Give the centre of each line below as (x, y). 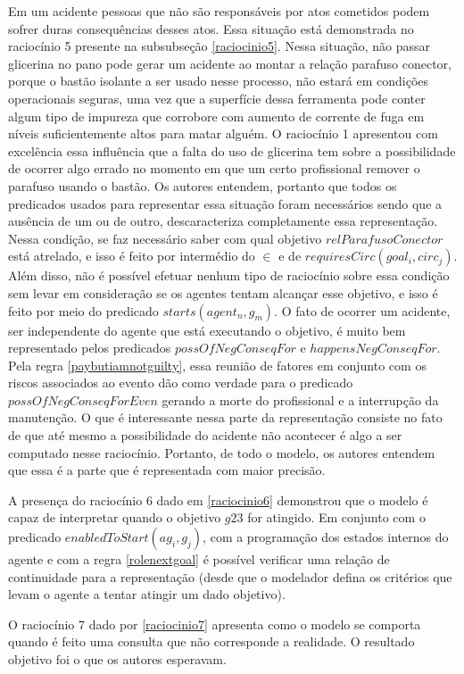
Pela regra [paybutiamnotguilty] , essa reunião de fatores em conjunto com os (217, 365)
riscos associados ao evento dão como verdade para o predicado (181, 383)
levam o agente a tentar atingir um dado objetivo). (147, 594)
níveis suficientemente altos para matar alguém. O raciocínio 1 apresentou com (223, 133)
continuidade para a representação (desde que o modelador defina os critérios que (230, 576)
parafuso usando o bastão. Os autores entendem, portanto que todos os (203, 185)
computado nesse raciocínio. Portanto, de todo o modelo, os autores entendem (222, 452)
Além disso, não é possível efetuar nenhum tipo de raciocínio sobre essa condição (229, 275)
